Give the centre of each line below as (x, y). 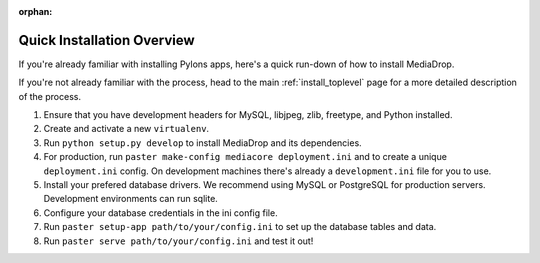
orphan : (35, 11)
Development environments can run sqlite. (131, 199)
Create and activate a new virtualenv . (126, 129)
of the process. (50, 96)
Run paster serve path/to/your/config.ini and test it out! (178, 241)
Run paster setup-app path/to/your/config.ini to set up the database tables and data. (240, 227)
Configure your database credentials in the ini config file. (161, 212)
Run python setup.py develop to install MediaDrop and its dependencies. (202, 142)
